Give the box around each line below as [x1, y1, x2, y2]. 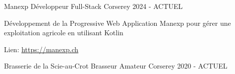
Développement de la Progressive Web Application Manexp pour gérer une [4, 17, 231, 28]
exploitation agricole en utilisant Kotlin [4, 27, 123, 38]
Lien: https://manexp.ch [4, 44, 79, 54]
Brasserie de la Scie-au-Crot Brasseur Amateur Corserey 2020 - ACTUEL [4, 61, 228, 71]
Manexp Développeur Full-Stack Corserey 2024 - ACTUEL [4, 1, 183, 11]
